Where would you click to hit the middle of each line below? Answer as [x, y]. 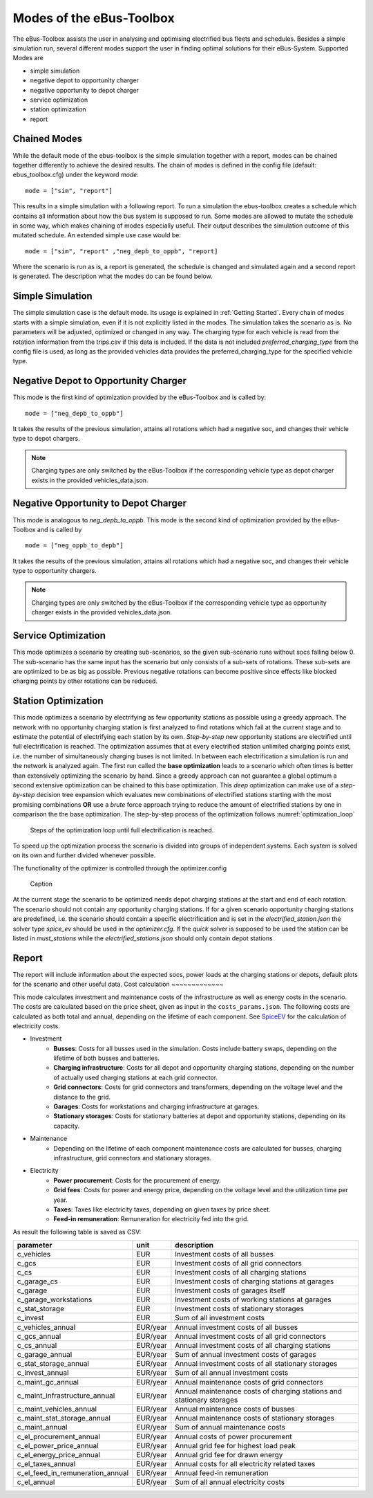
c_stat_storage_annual [53, 1364]
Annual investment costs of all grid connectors [251, 1337]
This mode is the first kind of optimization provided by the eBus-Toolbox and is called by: [139, 397]
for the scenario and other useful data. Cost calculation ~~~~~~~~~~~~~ [118, 984]
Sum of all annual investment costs [232, 1373]
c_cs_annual [37, 1346]
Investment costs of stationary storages [239, 1309]
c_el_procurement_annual [58, 1437]
